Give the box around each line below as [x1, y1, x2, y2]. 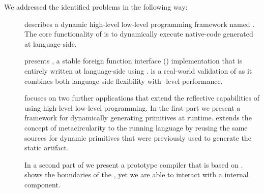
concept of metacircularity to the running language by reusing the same [24, 122, 248, 133]
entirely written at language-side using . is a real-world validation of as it [24, 65, 252, 76]
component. [24, 179, 61, 189]
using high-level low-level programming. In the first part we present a [24, 102, 241, 113]
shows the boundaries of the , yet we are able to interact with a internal [24, 169, 249, 180]
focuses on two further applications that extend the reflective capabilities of [24, 92, 260, 103]
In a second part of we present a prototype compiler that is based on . [24, 159, 243, 170]
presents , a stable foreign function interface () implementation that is [24, 55, 243, 66]
